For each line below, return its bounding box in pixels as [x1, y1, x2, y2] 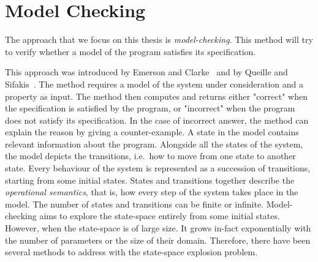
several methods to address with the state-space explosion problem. [5, 245, 258, 258]
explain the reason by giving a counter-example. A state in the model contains [5, 125, 299, 138]
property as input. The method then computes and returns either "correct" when [5, 89, 308, 102]
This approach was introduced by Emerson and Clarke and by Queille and [5, 65, 288, 78]
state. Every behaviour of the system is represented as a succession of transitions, [5, 162, 311, 174]
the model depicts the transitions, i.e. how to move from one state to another [5, 149, 296, 162]
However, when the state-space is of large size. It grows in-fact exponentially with [5, 222, 311, 234]
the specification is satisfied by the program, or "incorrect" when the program [5, 102, 295, 114]
